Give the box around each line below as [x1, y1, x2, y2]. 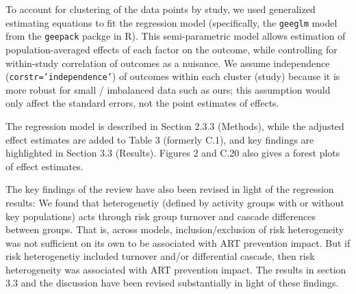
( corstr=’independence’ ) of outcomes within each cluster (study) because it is [5, 69, 340, 83]
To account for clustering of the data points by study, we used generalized [5, 2, 316, 16]
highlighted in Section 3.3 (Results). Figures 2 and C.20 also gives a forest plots [5, 146, 340, 160]
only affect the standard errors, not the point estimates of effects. [5, 96, 279, 110]
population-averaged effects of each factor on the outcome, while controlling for [5, 42, 338, 56]
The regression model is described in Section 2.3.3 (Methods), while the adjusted [5, 118, 344, 133]
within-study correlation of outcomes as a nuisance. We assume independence [5, 55, 330, 70]
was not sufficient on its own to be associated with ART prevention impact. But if [5, 235, 351, 250]
